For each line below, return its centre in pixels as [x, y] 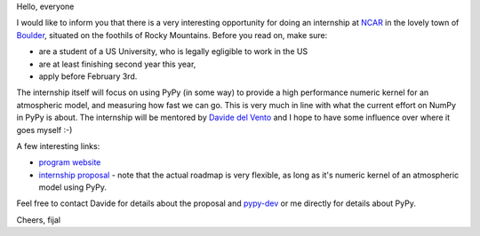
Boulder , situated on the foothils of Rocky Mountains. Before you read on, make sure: [172, 35]
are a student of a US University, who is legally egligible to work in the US [173, 51]
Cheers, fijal [39, 220]
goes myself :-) [44, 130]
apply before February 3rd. [88, 76]
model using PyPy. [72, 187]
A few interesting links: [58, 146]
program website [70, 162]
